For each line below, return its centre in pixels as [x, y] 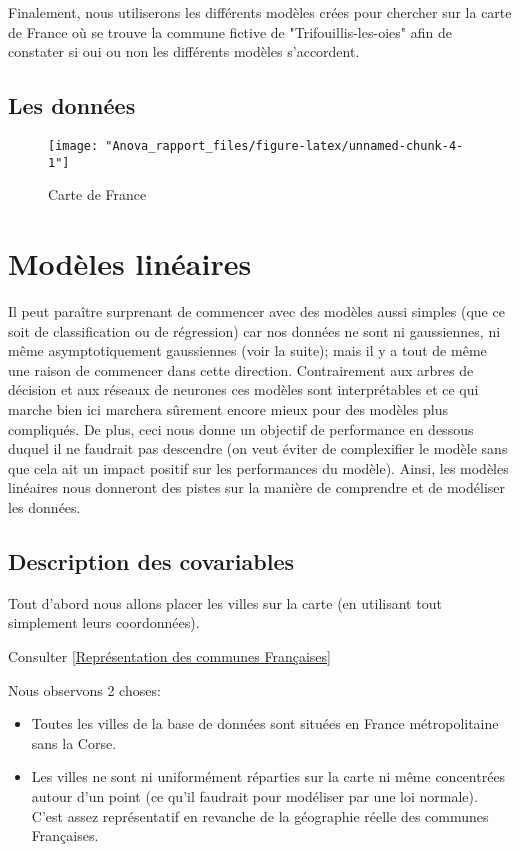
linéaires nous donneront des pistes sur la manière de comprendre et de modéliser [256, 487]
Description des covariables [151, 560]
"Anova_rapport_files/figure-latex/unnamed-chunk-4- [284, 145]
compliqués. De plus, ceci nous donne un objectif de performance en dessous [241, 428]
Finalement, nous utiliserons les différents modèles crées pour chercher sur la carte [260, 12]
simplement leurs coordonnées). [104, 622]
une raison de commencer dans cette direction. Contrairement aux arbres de [241, 369]
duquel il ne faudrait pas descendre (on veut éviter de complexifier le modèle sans [258, 448]
